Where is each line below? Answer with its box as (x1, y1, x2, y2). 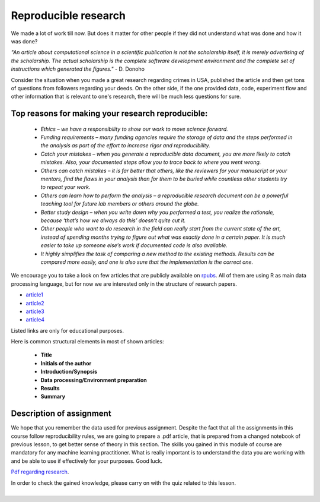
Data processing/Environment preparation (40, 376, 148, 383)
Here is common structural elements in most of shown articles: (11, 338, 164, 345)
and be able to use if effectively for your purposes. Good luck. (11, 457, 163, 465)
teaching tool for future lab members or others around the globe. (40, 200, 199, 207)
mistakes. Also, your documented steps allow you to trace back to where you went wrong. (40, 159, 261, 166)
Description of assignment (11, 409, 112, 419)
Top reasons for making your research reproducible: (11, 109, 208, 119)
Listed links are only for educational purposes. (11, 327, 124, 334)
